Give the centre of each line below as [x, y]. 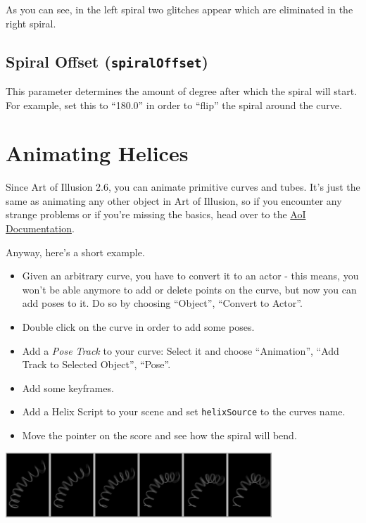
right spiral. [31, 23]
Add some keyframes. [68, 387]
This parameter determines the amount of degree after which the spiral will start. [182, 90]
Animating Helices [97, 153]
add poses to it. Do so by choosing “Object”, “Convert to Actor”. [162, 303]
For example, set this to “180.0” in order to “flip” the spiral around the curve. [174, 105]
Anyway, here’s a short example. [75, 252]
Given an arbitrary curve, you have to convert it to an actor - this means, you [190, 276]
